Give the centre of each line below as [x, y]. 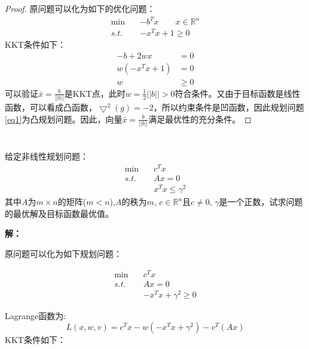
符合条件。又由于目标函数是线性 [238, 93]
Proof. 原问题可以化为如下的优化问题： [80, 8]
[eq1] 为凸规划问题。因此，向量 [64, 119]
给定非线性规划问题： [47, 156]
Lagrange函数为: [36, 315]
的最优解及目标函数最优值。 [59, 213]
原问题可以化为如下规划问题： [63, 253]
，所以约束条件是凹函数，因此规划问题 [229, 107]
